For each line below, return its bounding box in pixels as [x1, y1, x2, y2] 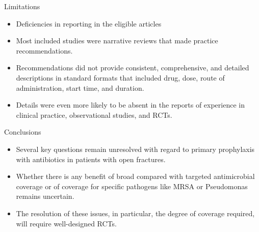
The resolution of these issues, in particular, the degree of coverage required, [16, 208, 255, 218]
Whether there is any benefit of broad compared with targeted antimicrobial [16, 171, 255, 182]
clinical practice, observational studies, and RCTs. [16, 109, 172, 120]
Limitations [4, 1, 40, 11]
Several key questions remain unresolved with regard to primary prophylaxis [16, 143, 255, 154]
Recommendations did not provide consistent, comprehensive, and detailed [16, 62, 249, 73]
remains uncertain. [16, 191, 74, 201]
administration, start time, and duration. [16, 82, 144, 93]
